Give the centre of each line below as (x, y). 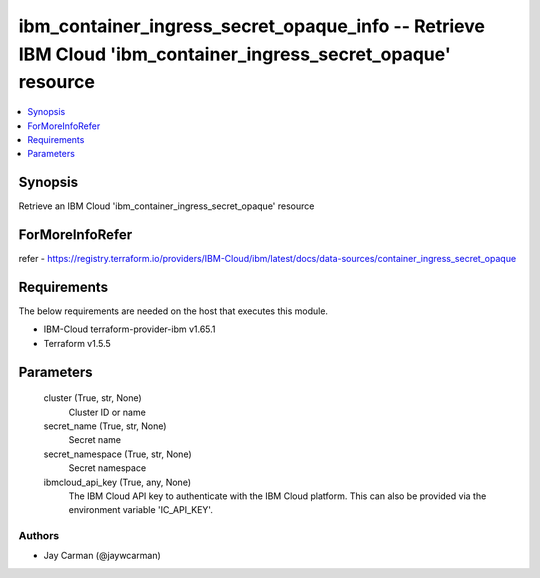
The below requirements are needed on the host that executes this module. (173, 311)
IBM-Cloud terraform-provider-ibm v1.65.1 (129, 329)
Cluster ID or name (107, 412)
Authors (39, 536)
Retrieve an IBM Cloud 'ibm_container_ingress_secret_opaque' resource (166, 206)
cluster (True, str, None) (92, 398)
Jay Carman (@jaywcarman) (102, 556)
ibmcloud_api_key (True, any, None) (117, 482)
